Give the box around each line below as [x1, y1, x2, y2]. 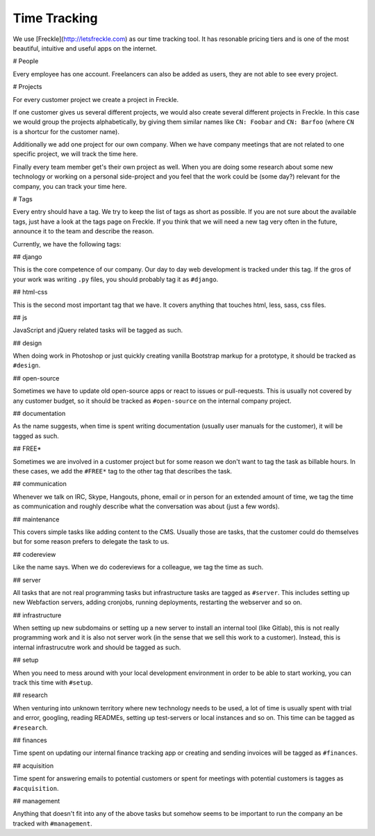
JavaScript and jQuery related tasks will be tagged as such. [12, 326, 183, 335]
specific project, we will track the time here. [12, 150, 138, 158]
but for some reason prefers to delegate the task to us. [12, 537, 169, 546]
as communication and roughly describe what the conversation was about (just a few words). [12, 502, 281, 510]
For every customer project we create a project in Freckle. [12, 95, 179, 103]
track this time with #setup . [12, 678, 93, 687]
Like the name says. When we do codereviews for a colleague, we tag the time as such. [12, 563, 264, 571]
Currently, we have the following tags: [12, 240, 122, 248]
